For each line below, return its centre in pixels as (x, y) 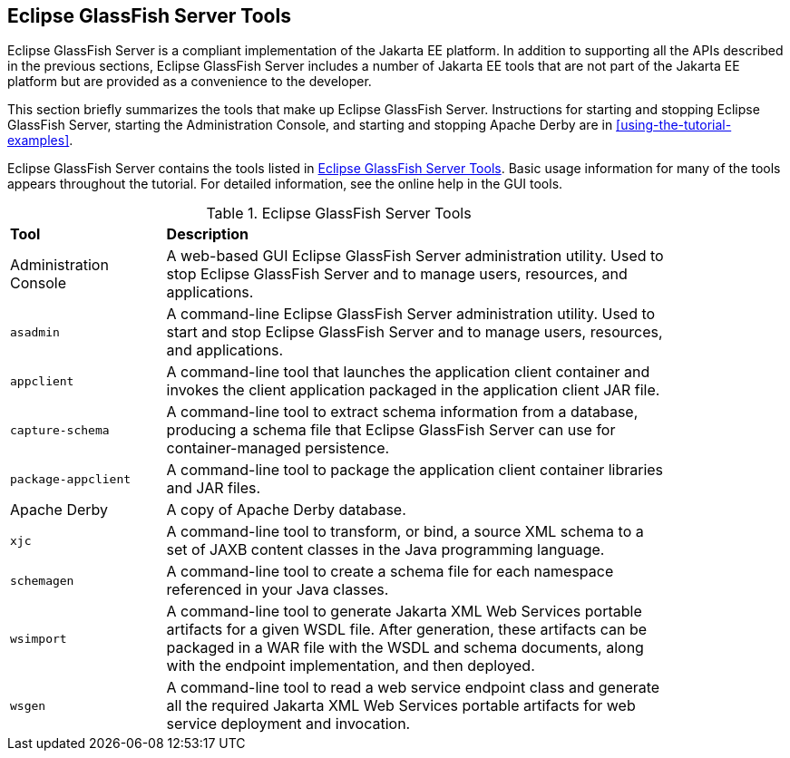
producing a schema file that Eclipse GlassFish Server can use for (391, 430)
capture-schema (60, 430)
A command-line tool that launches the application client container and (408, 372)
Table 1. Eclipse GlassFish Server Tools (339, 214)
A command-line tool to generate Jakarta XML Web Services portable (404, 612)
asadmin (35, 332)
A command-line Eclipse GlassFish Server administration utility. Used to (411, 314)
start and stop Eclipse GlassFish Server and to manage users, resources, (415, 332)
